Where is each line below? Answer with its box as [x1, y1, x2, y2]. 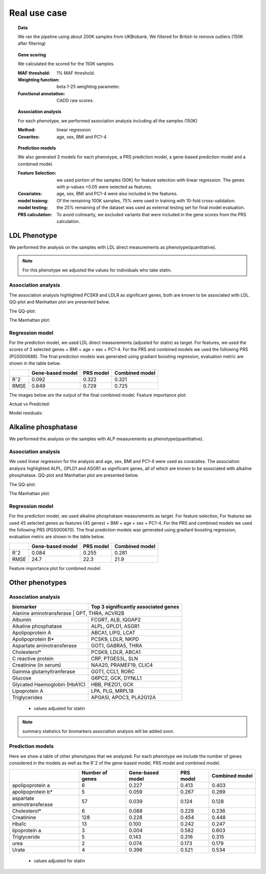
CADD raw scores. [57, 98, 94, 104]
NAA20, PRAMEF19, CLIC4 [91, 661, 153, 668]
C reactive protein [12, 655, 54, 662]
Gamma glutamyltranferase [12, 668, 75, 675]
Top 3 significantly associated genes [91, 603, 179, 610]
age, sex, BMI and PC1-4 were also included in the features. [57, 190, 178, 197]
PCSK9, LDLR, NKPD [91, 636, 139, 643]
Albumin [12, 616, 32, 623]
